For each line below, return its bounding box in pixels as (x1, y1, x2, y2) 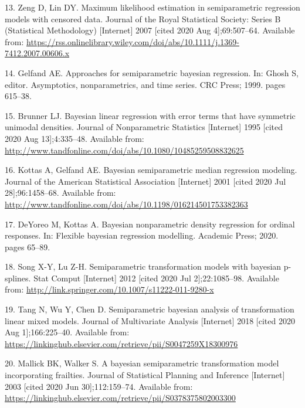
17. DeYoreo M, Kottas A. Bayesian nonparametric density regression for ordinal (5, 217, 295, 230)
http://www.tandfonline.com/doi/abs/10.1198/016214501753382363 (5, 198, 248, 210)
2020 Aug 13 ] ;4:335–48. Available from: (5, 132, 144, 144)
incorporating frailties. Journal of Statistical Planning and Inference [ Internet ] (5, 369, 285, 381)
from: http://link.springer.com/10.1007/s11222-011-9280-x (5, 283, 214, 295)
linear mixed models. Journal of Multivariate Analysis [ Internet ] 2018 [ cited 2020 (5, 314, 295, 327)
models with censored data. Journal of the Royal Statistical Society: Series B (5, 12, 281, 25)
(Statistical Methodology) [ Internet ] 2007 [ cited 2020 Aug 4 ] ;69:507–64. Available (5, 24, 295, 36)
